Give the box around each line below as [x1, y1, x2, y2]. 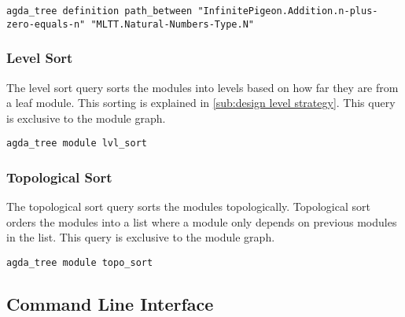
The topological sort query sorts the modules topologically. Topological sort [6, 198, 370, 215]
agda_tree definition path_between [6, 6, 193, 17]
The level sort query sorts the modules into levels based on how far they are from [6, 79, 399, 95]
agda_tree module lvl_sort [6, 138, 147, 149]
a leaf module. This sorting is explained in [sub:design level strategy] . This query [6, 94, 396, 111]
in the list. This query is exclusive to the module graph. [6, 229, 275, 245]
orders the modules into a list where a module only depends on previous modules [6, 213, 397, 230]
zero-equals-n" [6, 18, 86, 30]
